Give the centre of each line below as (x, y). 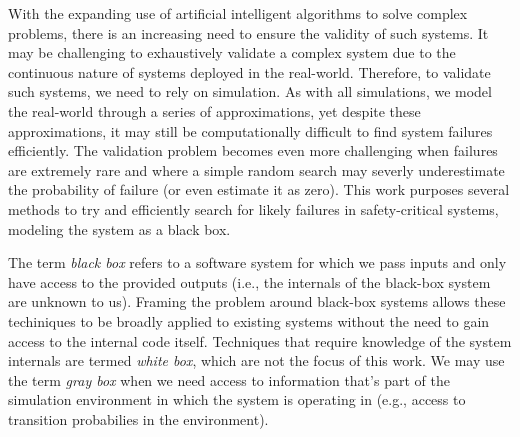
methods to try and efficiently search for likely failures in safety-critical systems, (253, 208)
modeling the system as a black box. (119, 228)
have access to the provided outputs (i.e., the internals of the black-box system (249, 281)
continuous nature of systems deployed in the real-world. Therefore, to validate (249, 71)
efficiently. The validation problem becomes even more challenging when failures (253, 150)
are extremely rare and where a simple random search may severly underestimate (256, 169)
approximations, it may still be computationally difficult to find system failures (250, 130)
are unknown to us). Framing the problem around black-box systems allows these (257, 301)
